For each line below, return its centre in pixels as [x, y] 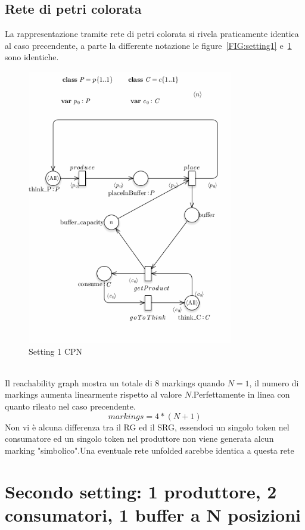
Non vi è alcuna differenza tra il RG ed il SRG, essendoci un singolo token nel [147, 427]
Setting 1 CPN [56, 351]
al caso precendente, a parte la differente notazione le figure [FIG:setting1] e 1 [148, 45]
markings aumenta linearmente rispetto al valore [94, 394]
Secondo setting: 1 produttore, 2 [141, 491]
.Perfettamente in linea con [240, 394]
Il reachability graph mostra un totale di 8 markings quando [115, 382]
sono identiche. [32, 57]
